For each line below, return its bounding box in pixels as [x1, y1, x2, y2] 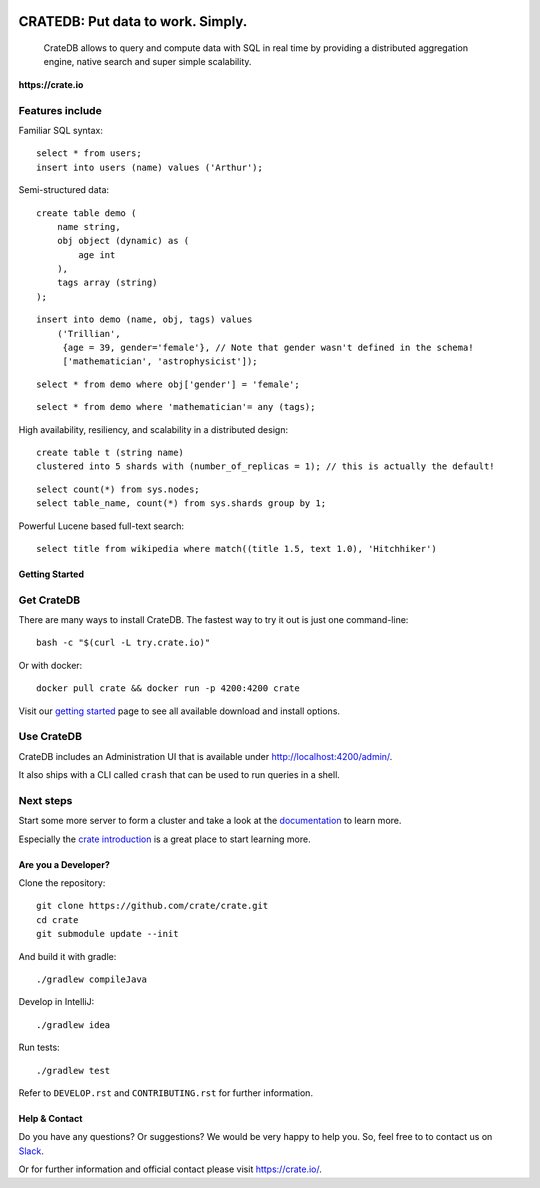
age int [78, 249, 116, 260]
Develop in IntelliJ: [18, 996, 95, 1008]
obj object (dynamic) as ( [56, 235, 190, 247]
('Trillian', [56, 328, 121, 339]
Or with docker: [18, 659, 83, 671]
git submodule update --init [36, 928, 179, 940]
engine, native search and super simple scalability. [43, 56, 252, 68]
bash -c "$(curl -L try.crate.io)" [36, 637, 211, 649]
